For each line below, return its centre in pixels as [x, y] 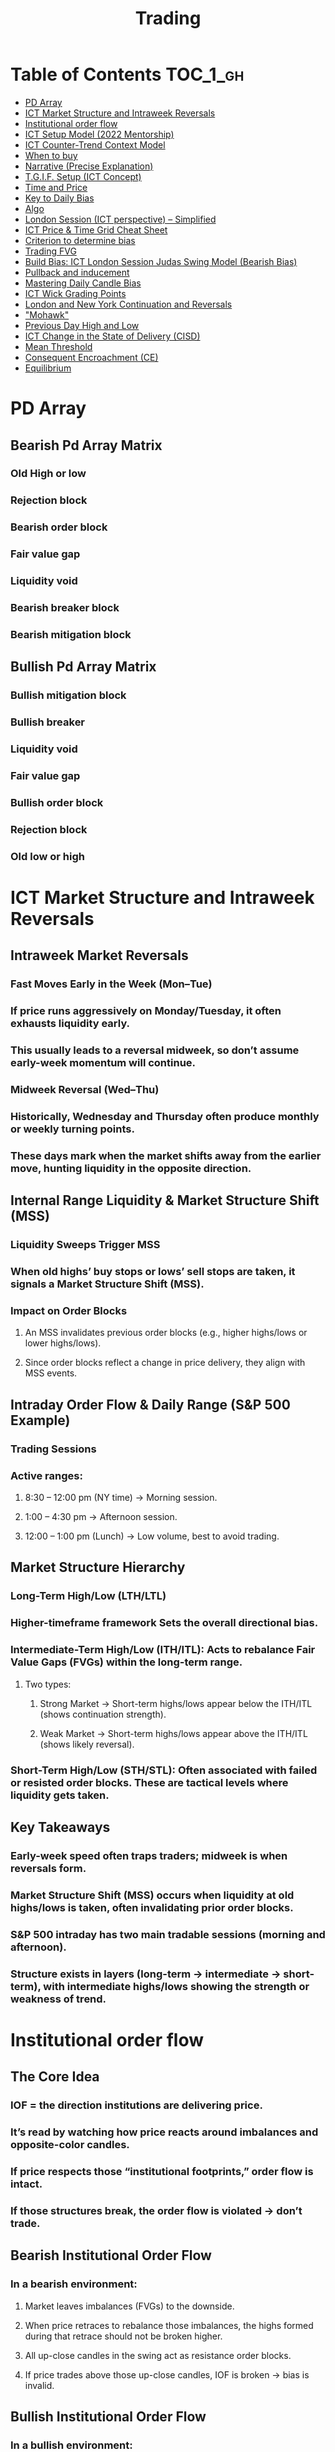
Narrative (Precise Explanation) [89, 166]
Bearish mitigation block [71, 634]
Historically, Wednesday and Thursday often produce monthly [165, 1116]
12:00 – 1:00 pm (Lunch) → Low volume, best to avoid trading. [152, 1536]
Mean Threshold [58, 346]
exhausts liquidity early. [70, 1024]
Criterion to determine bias [80, 240]
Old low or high [47, 856]
